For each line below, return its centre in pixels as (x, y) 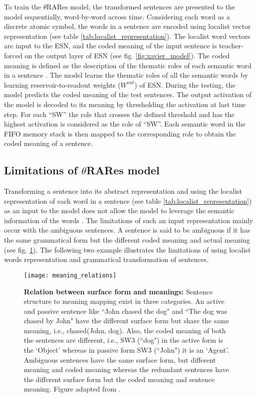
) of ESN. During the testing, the (185, 84)
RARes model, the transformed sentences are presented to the (141, 6)
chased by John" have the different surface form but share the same (127, 321)
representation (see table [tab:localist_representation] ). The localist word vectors (127, 36)
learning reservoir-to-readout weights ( (62, 84)
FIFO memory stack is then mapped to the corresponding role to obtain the (120, 133)
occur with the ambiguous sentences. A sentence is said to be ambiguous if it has (127, 230)
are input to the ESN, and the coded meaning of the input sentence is (111, 46)
